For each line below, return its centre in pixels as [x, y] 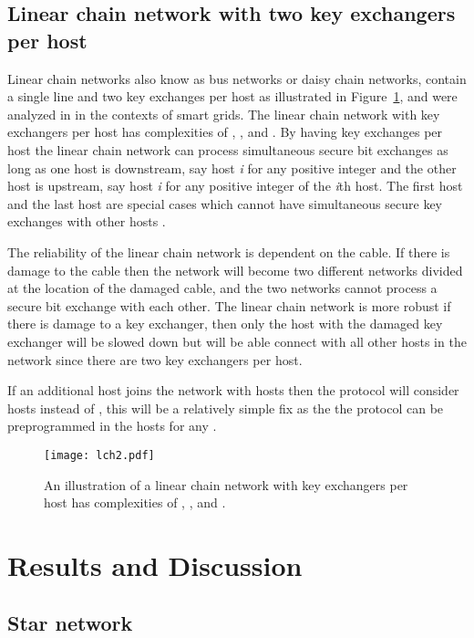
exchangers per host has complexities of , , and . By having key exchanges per [225, 132]
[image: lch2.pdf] [99, 455]
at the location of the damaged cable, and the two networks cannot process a [222, 288]
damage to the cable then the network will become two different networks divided [235, 270]
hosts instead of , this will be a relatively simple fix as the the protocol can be [226, 408]
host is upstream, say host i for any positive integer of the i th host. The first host [235, 186]
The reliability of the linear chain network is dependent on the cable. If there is [229, 251]
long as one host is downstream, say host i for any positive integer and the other [232, 167]
